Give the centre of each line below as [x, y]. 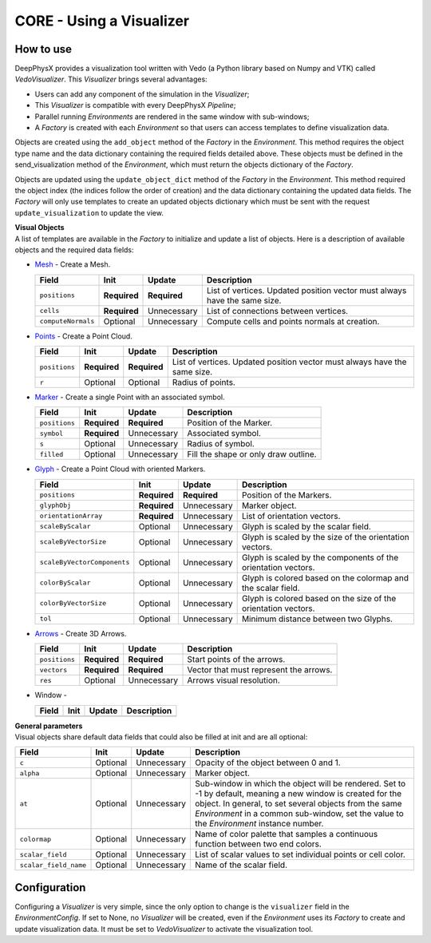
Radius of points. [204, 382]
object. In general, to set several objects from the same [299, 804]
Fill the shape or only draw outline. [252, 454]
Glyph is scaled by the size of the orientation [326, 537]
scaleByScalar [65, 527]
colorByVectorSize [73, 603]
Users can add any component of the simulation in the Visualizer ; [142, 94]
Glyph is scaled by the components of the [320, 557]
